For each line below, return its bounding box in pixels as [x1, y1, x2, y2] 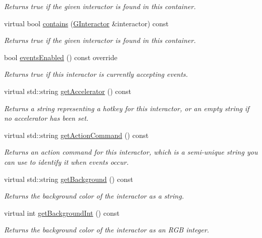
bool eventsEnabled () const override [4, 52, 118, 62]
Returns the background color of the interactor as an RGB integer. [4, 224, 209, 235]
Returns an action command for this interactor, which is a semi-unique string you [4, 147, 258, 157]
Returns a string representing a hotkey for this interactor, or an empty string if [4, 103, 249, 113]
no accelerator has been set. [4, 113, 89, 123]
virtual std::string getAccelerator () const [4, 85, 132, 96]
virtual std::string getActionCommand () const [4, 129, 149, 140]
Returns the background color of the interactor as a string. [4, 191, 184, 201]
